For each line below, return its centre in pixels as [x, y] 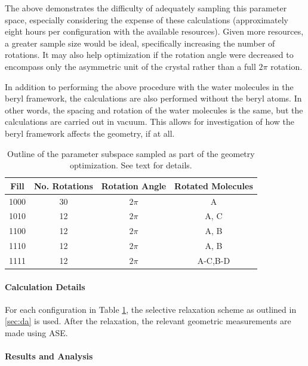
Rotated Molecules [214, 185]
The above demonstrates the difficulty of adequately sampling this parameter [146, 8]
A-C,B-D [214, 260]
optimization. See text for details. [131, 165]
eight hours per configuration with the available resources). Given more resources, [154, 31]
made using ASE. [36, 333]
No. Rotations [64, 185]
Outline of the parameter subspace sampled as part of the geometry [131, 153]
